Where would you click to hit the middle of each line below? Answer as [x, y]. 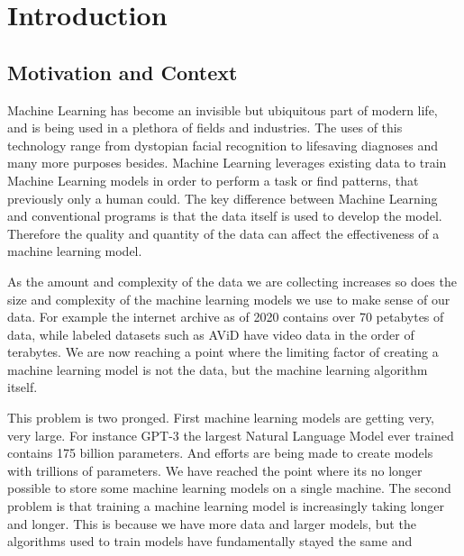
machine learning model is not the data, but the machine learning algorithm [218, 369]
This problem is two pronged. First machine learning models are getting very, [221, 418]
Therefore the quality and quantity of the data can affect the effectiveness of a [223, 233]
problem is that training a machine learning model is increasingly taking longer [226, 506]
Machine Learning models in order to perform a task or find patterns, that [213, 180]
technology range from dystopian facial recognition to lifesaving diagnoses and [223, 145]
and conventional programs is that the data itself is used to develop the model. [225, 216]
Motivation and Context [123, 72]
